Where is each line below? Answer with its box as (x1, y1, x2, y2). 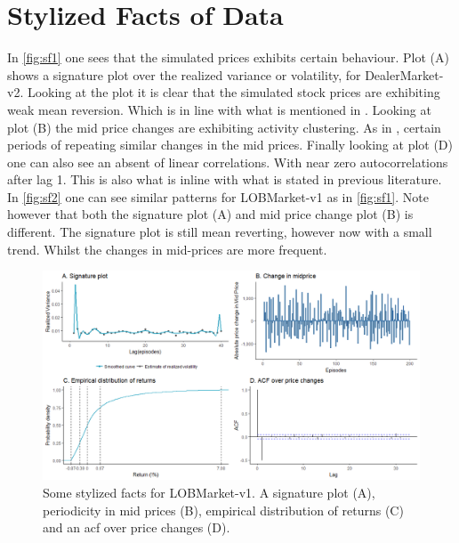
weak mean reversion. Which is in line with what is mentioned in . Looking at (7, 100, 431, 118)
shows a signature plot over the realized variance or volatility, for (7, 65, 361, 84)
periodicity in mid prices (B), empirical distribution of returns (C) (43, 500, 404, 519)
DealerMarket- (365, 65, 444, 84)
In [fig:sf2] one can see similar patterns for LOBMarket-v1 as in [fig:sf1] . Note (7, 187, 429, 206)
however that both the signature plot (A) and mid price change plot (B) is (7, 205, 414, 223)
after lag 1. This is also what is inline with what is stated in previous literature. (7, 170, 442, 189)
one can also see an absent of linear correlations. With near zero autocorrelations (7, 152, 448, 171)
